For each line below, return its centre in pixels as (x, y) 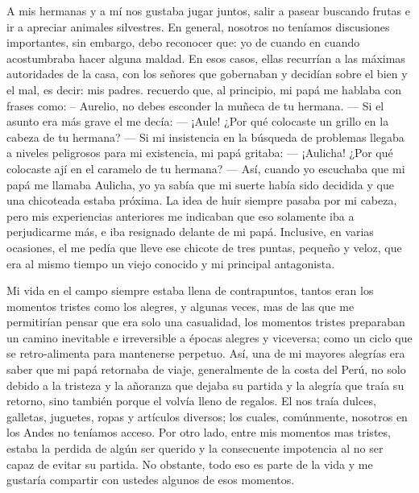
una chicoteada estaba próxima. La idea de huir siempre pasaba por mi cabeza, (202, 200)
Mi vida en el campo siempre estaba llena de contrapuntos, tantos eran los (190, 290)
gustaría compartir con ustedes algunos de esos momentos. (151, 480)
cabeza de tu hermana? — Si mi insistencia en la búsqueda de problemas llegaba (205, 137)
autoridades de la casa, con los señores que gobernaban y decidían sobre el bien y (207, 74)
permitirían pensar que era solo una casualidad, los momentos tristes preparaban (206, 322)
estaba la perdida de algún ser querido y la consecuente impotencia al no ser (195, 448)
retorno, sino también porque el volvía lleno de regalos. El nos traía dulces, (191, 401)
